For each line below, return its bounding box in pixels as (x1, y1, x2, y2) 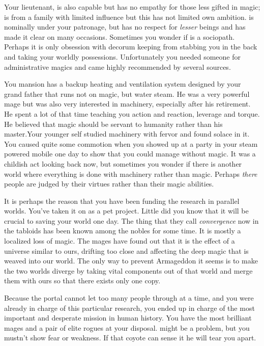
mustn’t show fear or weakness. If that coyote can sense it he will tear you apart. (4, 332, 256, 343)
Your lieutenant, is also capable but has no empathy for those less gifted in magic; (4, 2, 260, 12)
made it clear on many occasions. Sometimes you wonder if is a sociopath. (4, 31, 235, 42)
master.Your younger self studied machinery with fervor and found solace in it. (4, 128, 250, 139)
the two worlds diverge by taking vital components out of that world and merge (4, 265, 253, 276)
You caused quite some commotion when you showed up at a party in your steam (4, 138, 258, 149)
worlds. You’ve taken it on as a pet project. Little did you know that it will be (4, 205, 249, 216)
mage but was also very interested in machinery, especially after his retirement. (4, 98, 251, 109)
